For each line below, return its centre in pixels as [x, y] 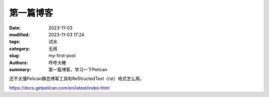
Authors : [19, 63]
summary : [20, 69]
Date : [15, 28]
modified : [19, 34]
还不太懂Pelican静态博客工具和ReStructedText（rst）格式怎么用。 [77, 79]
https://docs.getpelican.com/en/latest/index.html [59, 88]
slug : [14, 56]
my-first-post [62, 56]
